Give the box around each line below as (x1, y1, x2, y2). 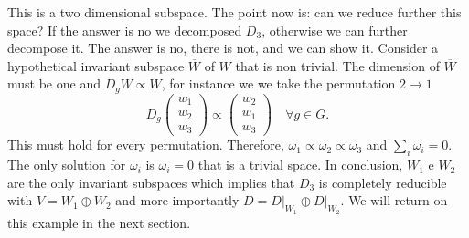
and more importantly (115, 191, 240, 210)
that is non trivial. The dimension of (235, 56, 440, 75)
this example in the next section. (7, 212, 191, 232)
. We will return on (340, 191, 448, 210)
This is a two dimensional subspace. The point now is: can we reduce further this (7, 3, 462, 21)
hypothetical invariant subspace (7, 56, 185, 75)
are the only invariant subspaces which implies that (7, 172, 295, 191)
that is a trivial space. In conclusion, (197, 155, 403, 174)
